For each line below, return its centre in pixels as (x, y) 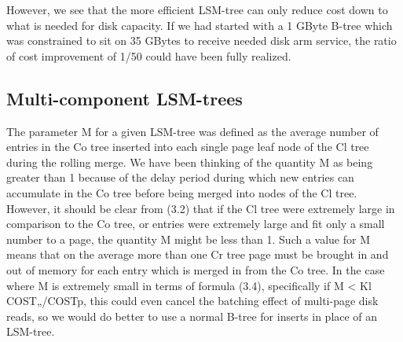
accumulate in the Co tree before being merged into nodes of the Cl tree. (182, 192)
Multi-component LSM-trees (125, 98)
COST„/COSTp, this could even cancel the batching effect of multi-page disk (192, 301)
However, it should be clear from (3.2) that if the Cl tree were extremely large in (201, 208)
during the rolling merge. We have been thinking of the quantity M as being (190, 162)
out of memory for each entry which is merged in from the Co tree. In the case (196, 269)
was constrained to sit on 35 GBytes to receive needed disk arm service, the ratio (201, 40)
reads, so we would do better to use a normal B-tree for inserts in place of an (192, 316)
